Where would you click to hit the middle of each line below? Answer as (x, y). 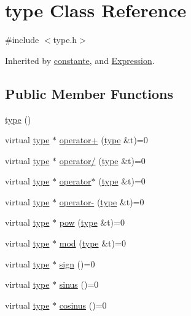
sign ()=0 (77, 263)
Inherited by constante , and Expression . (80, 60)
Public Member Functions (89, 93)
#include (22, 40)
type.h (65, 40)
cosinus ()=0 (83, 305)
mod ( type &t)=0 (92, 243)
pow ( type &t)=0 (92, 222)
